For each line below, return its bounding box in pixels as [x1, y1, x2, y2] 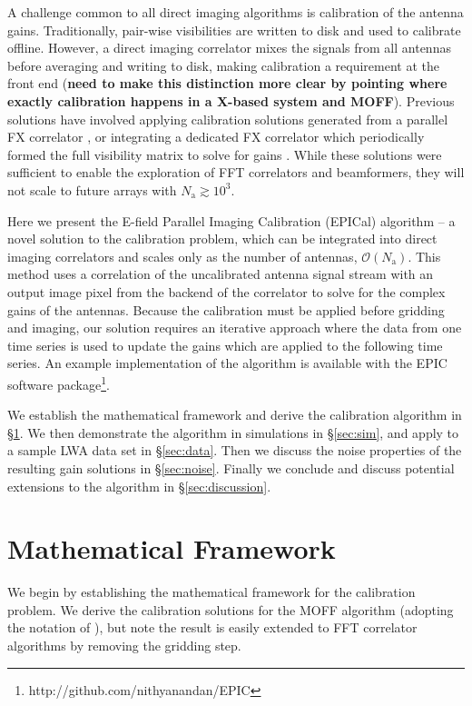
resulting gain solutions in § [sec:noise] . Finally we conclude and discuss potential [7, 458, 455, 477]
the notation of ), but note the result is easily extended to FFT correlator [7, 618, 418, 637]
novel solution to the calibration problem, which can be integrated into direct [7, 229, 438, 248]
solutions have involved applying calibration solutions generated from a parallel [7, 109, 448, 128]
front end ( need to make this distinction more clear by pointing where [7, 74, 447, 93]
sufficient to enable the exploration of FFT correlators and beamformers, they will [7, 163, 465, 182]
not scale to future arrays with [7, 180, 177, 199]
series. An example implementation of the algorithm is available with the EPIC [7, 353, 447, 373]
